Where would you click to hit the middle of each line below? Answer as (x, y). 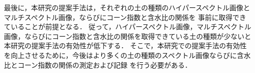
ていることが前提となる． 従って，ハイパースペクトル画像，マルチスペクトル (128, 27)
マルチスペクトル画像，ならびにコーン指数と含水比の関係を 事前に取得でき (125, 17)
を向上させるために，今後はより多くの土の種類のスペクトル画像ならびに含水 (127, 55)
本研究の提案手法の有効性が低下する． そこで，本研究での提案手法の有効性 (126, 46)
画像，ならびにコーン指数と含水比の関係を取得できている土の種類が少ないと (128, 36)
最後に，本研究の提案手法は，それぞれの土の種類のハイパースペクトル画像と (127, 7)
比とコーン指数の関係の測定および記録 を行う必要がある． (98, 64)
